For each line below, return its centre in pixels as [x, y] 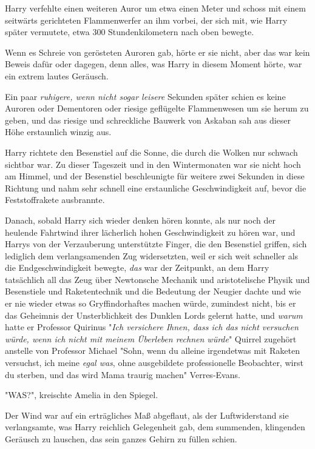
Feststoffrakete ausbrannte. [55, 200]
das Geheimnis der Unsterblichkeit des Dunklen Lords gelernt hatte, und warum [154, 315]
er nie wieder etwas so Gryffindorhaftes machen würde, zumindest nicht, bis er [151, 303]
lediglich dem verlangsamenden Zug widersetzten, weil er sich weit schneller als [152, 255]
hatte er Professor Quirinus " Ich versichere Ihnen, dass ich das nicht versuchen [152, 327]
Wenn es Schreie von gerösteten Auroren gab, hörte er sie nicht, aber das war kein [157, 52]
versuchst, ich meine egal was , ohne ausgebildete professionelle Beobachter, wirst [154, 363]
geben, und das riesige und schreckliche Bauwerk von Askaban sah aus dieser [148, 120]
